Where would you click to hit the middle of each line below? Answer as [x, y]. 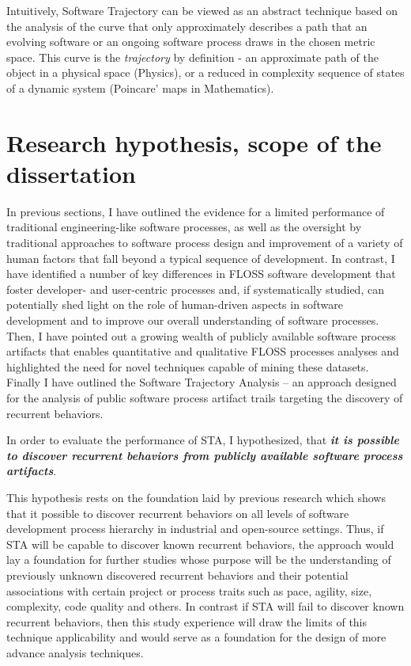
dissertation [71, 173]
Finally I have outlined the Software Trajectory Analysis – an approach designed [202, 382]
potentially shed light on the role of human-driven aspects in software [175, 304]
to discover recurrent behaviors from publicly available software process [205, 455]
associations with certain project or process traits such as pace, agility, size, [189, 590]
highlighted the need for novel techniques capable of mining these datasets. [188, 366]
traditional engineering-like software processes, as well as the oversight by [184, 227]
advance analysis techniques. [75, 652]
